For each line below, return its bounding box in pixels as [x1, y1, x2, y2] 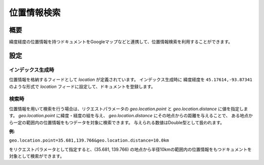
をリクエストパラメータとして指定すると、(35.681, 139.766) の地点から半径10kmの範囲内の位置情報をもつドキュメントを [9, 146, 252, 152]
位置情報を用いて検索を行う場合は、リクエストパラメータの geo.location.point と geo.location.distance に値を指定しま [9, 105, 248, 112]
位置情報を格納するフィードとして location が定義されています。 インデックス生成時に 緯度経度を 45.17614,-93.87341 [9, 77, 253, 82]
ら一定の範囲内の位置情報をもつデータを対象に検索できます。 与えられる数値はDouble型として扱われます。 [9, 120, 225, 125]
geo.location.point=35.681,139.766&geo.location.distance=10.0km [9, 138, 169, 144]
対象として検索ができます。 [9, 153, 65, 159]
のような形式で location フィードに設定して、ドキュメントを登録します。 [9, 83, 156, 89]
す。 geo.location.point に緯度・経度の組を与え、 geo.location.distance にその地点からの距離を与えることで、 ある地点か [9, 113, 253, 119]
